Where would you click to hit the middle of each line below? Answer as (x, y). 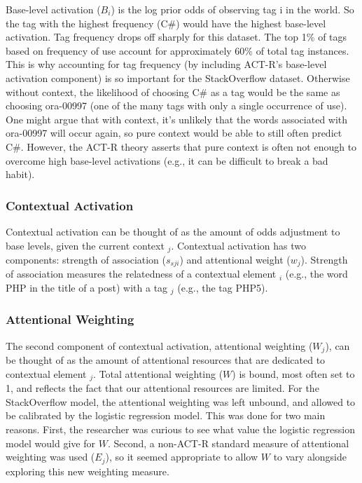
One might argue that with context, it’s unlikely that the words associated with (177, 119)
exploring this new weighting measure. (88, 471)
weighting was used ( (50, 457)
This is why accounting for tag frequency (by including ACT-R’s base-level (166, 64)
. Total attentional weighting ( (158, 373)
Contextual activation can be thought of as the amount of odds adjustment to (173, 231)
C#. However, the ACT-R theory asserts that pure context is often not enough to (181, 146)
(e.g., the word (316, 274)
